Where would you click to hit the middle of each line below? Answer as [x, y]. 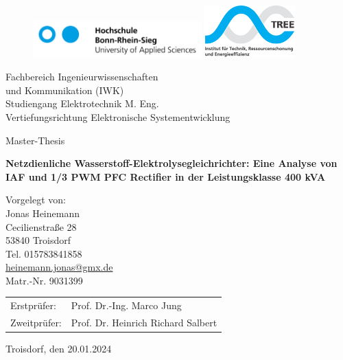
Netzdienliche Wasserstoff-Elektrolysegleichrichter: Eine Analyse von [171, 163]
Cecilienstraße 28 [41, 226]
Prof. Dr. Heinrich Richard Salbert [144, 323]
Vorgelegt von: [36, 200]
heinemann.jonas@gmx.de [59, 267]
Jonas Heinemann [43, 213]
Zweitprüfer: [36, 323]
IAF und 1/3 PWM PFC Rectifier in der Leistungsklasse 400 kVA [166, 176]
